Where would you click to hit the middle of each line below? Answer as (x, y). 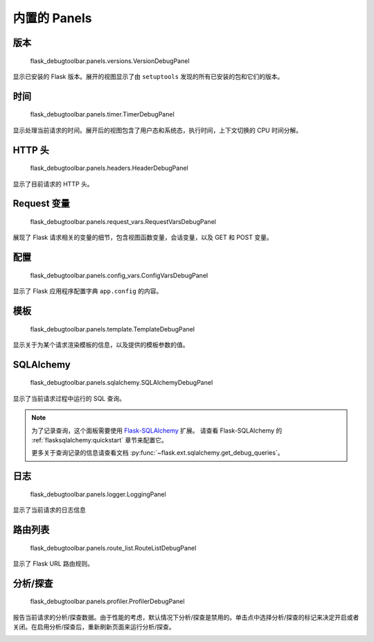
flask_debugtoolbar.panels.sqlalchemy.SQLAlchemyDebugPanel (122, 383)
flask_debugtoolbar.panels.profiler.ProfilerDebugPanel (107, 601)
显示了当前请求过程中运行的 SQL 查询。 (69, 398)
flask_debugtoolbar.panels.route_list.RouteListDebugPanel (113, 548)
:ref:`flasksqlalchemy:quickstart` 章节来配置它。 (99, 440)
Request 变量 (42, 203)
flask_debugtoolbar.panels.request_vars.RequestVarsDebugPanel (123, 221)
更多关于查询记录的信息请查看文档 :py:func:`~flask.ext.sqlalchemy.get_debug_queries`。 (158, 453)
